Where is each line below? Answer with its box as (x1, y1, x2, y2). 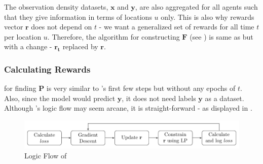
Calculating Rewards (4, 62, 91, 75)
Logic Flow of (24, 150, 67, 160)
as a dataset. (205, 92, 244, 103)
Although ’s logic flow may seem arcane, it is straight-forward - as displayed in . (4, 103, 252, 113)
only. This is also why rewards (161, 11, 254, 22)
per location (4, 31, 42, 42)
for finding (4, 83, 36, 93)
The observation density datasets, (4, 2, 108, 12)
